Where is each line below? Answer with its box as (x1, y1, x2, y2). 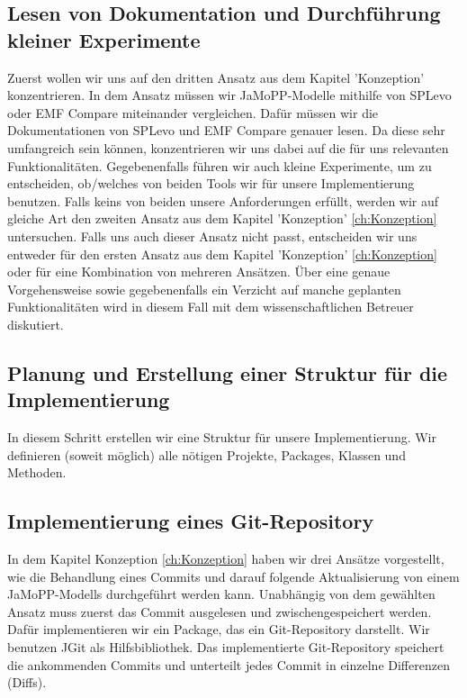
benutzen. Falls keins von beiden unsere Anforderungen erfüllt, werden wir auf (7, 191, 439, 210)
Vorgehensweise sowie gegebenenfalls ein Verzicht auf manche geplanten (7, 279, 401, 298)
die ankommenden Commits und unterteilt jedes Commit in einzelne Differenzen (7, 655, 450, 674)
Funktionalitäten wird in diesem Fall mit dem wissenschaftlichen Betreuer (7, 297, 414, 316)
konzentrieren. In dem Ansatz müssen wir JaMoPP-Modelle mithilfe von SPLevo (7, 86, 452, 104)
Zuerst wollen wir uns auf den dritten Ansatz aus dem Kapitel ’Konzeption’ (7, 68, 425, 86)
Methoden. (7, 463, 67, 482)
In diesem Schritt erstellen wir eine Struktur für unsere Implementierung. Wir (7, 428, 436, 447)
